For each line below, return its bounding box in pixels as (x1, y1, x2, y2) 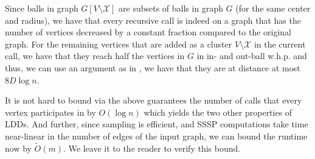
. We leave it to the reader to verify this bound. (63, 141, 241, 154)
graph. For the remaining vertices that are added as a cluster (5, 37, 232, 50)
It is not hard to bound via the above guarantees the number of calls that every (5, 94, 302, 107)
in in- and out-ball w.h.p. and (196, 49, 307, 62)
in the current (254, 37, 306, 50)
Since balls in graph (5, 2, 78, 14)
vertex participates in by (5, 105, 96, 118)
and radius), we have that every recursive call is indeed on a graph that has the (5, 13, 301, 26)
